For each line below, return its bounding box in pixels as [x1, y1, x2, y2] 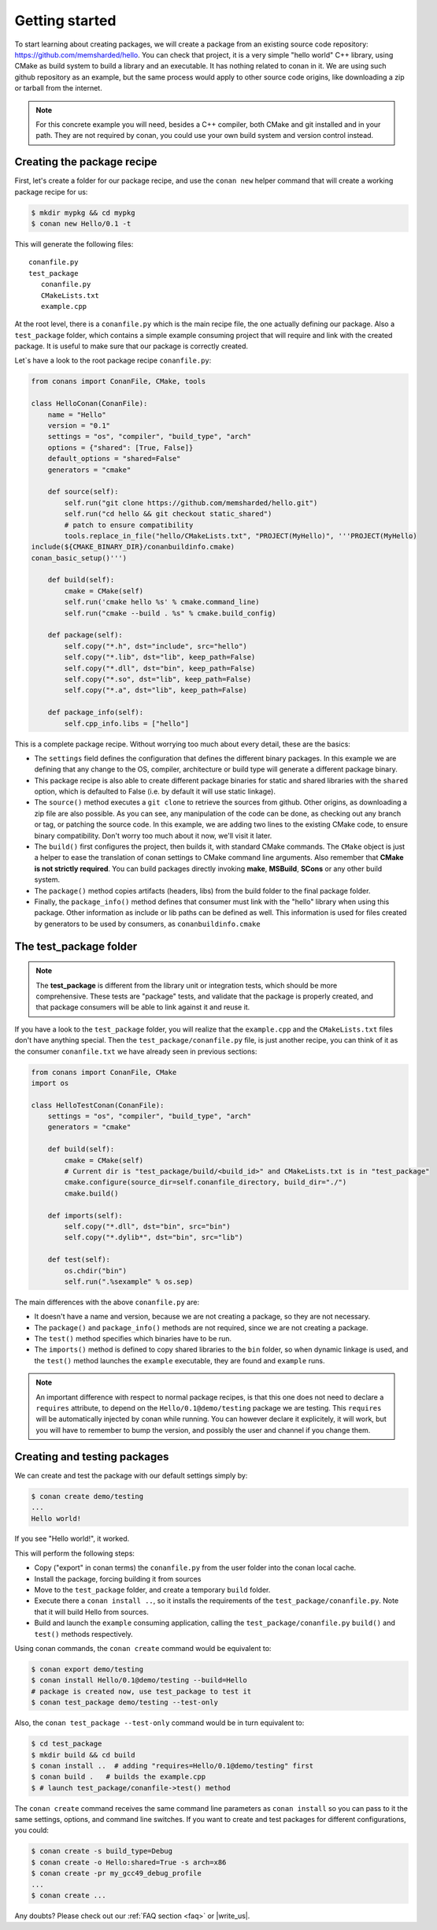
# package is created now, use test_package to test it [31, 1686, 252, 1696]
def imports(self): [47, 1210, 124, 1220]
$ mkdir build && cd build [31, 1750, 135, 1759]
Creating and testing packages [14, 1450, 169, 1463]
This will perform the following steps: [14, 1549, 135, 1558]
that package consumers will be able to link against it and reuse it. [35, 1002, 250, 1012]
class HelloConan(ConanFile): [31, 399, 148, 408]
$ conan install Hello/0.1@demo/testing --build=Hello [31, 1675, 247, 1685]
